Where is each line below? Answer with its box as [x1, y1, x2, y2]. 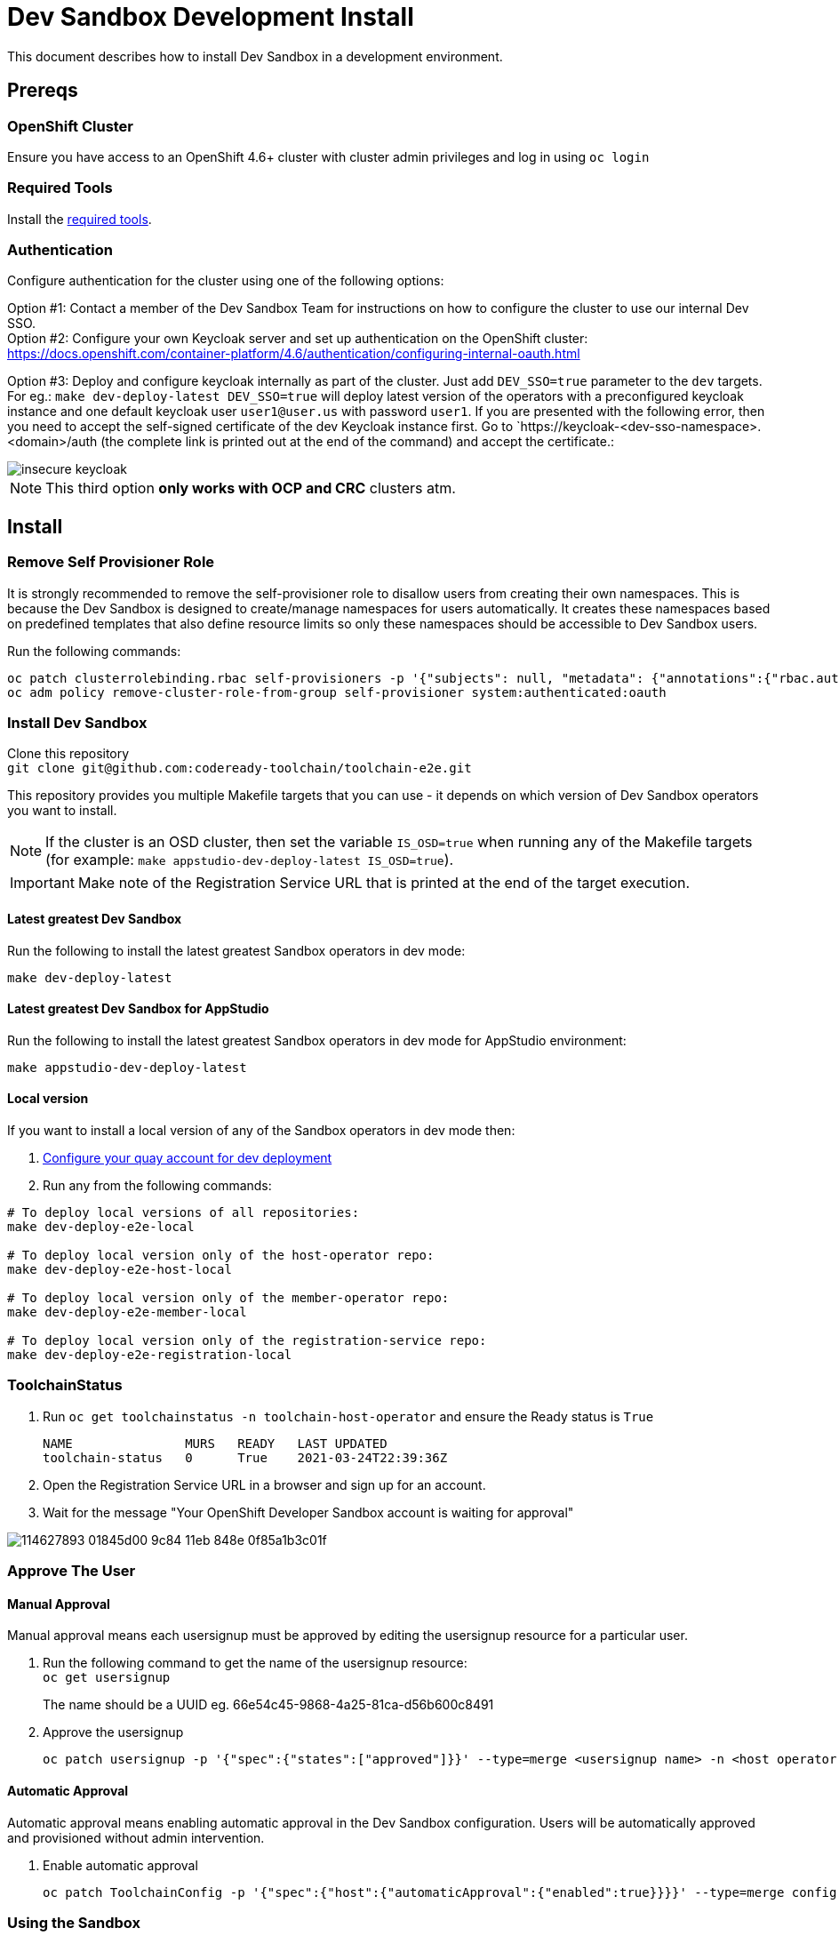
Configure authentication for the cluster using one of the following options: [7, 273, 444, 289]
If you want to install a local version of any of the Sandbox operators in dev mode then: [7, 1123, 515, 1139]
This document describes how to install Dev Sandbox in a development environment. [7, 48, 503, 64]
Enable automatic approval [43, 1857, 198, 1873]
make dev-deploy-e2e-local [7, 1220, 195, 1235]
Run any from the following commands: [43, 1178, 272, 1194]
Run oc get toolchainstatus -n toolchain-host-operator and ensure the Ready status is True [43, 1408, 654, 1424]
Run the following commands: [7, 643, 181, 659]
